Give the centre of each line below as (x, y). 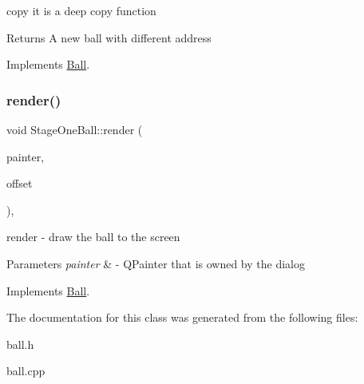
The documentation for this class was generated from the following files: (182, 317)
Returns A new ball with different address (109, 37)
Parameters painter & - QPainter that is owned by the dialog (156, 263)
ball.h (20, 344)
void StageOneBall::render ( (75, 129)
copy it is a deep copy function (81, 10)
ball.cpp (26, 371)
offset (20, 183)
